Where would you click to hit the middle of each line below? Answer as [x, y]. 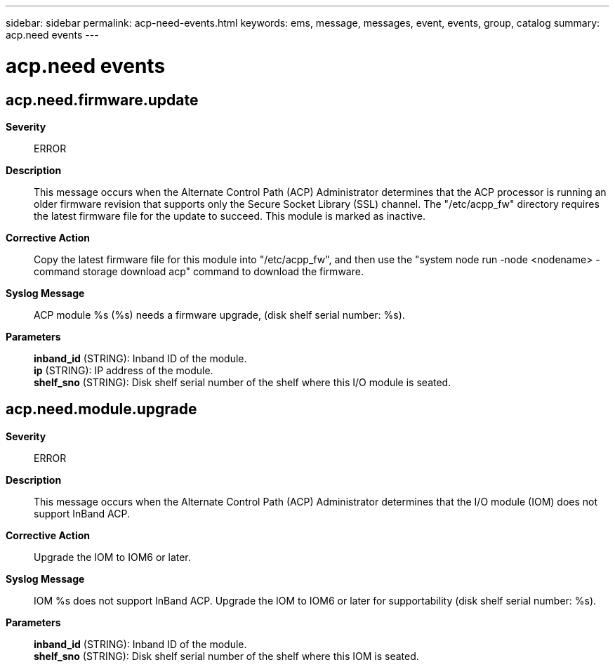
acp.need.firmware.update [102, 100]
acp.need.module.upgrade [101, 409]
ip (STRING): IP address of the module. [124, 370]
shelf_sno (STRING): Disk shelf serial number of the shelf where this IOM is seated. [226, 656]
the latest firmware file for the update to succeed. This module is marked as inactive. [230, 216]
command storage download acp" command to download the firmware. [199, 271]
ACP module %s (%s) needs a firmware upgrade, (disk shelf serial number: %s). [219, 315]
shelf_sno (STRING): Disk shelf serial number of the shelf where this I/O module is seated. [243, 382]
